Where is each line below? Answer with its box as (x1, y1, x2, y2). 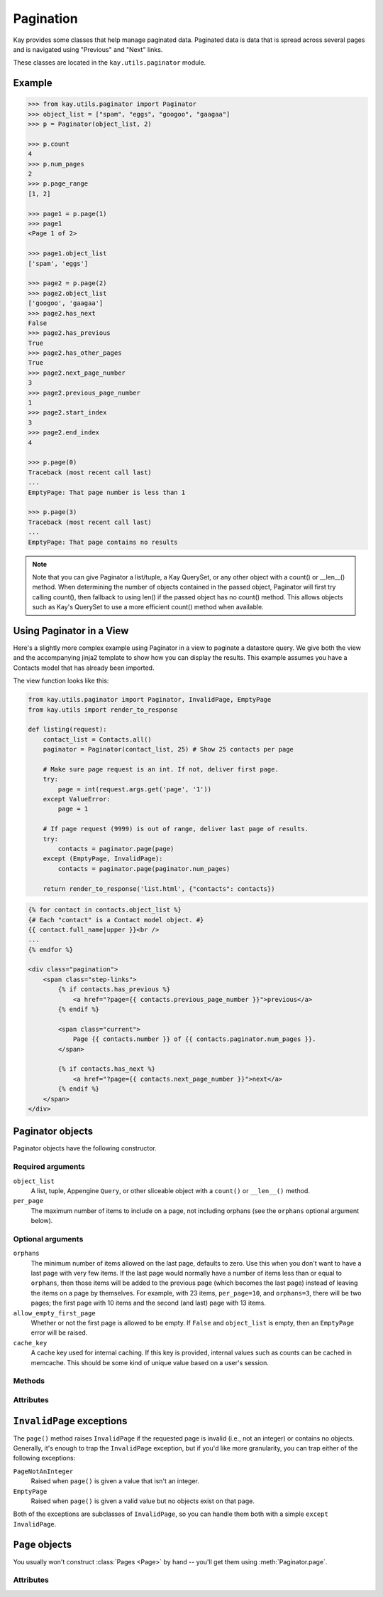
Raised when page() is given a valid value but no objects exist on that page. (30, 1497, 255, 1505)
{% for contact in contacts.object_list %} (28, 906, 182, 914)
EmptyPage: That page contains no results (28, 538, 178, 546)
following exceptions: (13, 1454, 76, 1463)
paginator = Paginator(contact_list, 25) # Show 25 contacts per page (43, 745, 294, 754)
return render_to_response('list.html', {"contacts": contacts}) (43, 885, 275, 892)
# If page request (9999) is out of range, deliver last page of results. (43, 825, 309, 833)
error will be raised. (30, 1328, 88, 1337)
